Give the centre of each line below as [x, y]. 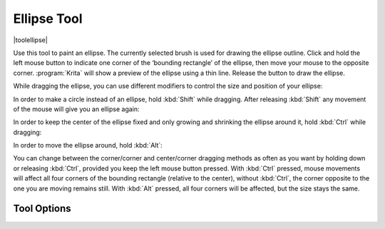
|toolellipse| [30, 40]
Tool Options [42, 209]
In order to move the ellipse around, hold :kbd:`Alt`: [88, 146]
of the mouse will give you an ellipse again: [76, 109]
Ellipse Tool [48, 19]
